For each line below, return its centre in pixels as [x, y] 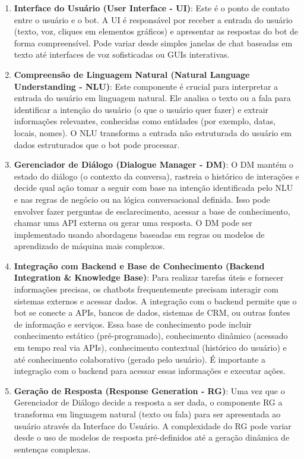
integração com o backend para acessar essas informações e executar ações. [150, 371]
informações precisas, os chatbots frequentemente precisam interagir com [146, 289]
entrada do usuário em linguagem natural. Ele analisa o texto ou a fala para [152, 98]
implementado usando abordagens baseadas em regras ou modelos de [139, 234]
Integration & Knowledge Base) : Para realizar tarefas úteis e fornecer [149, 277]
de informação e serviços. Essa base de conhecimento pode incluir [133, 324]
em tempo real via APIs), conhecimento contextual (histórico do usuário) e [150, 348]
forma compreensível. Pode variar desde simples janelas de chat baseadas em [153, 43]
